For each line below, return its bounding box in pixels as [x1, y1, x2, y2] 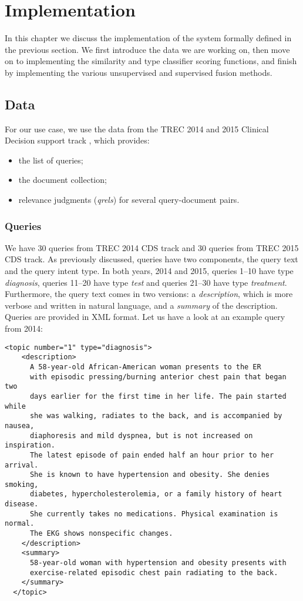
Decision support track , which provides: [5, 134, 150, 146]
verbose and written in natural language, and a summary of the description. [5, 299, 278, 311]
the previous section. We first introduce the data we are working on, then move [5, 43, 290, 55]
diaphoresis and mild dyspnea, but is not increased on [29, 431, 253, 440]
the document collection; [18, 173, 107, 186]
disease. [5, 500, 39, 509]
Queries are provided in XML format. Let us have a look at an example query [5, 310, 285, 323]
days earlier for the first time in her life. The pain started [29, 392, 287, 400]
